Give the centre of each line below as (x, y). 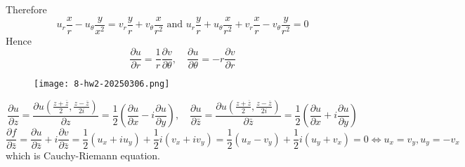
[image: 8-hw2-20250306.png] (102, 84)
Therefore (26, 9)
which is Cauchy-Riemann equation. (83, 155)
